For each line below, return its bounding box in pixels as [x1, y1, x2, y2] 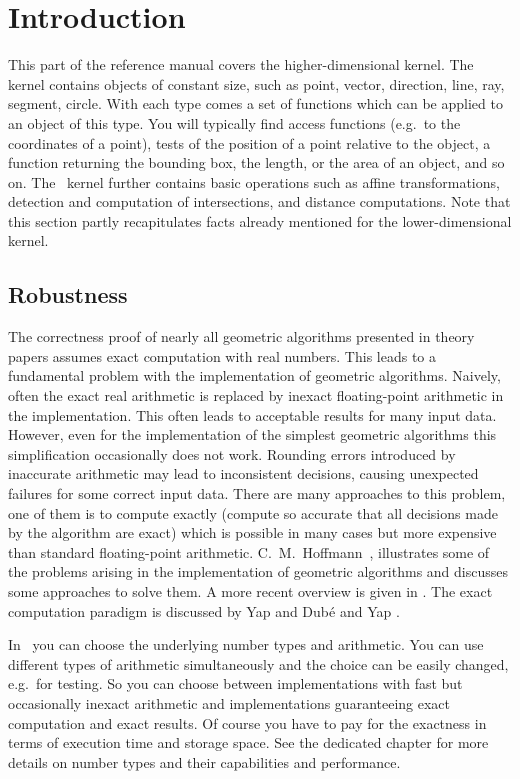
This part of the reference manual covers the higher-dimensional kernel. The [8, 54, 474, 75]
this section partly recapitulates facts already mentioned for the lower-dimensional [8, 210, 512, 231]
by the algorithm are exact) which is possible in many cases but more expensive [8, 522, 497, 543]
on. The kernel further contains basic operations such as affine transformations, [8, 171, 500, 192]
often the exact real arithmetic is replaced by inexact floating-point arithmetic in [8, 385, 504, 406]
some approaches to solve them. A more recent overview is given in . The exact [8, 580, 493, 601]
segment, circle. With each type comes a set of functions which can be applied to [8, 93, 503, 114]
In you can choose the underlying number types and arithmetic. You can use [8, 634, 484, 655]
